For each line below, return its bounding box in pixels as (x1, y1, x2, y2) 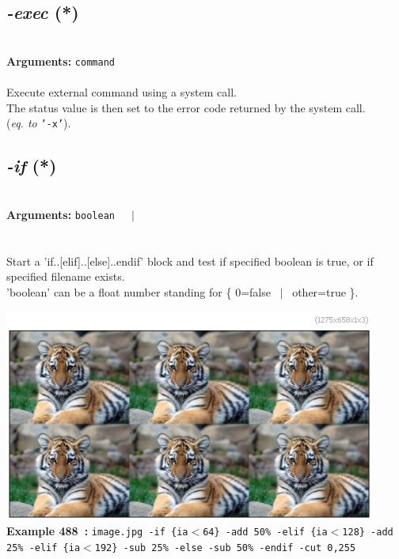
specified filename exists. (6, 268, 125, 285)
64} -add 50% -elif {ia (203, 527, 328, 538)
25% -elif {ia (6, 542, 81, 554)
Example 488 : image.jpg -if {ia (6, 523, 188, 539)
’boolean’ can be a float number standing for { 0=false (6, 283, 271, 300)
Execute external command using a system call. (6, 84, 237, 100)
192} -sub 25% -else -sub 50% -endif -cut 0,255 (94, 542, 356, 554)
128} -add (342, 527, 393, 538)
